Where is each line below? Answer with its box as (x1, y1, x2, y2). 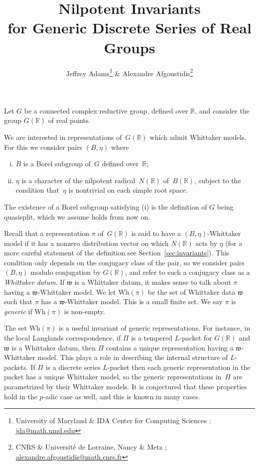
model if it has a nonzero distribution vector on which (4, 237, 169, 248)
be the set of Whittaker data (147, 286, 236, 297)
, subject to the (194, 175, 241, 185)
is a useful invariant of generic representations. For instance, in (58, 323, 251, 333)
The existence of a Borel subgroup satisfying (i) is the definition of (4, 201, 207, 212)
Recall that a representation (4, 228, 90, 238)
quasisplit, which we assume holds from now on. (4, 211, 150, 222)
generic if (4, 306, 32, 316)
